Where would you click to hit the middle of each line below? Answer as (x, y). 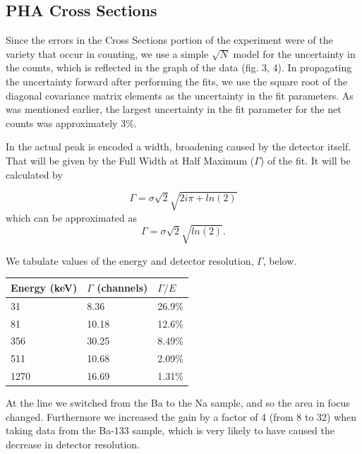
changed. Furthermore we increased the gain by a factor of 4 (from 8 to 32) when (181, 416)
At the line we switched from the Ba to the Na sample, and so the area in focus (178, 403)
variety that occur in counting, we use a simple (107, 53)
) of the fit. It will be (305, 160)
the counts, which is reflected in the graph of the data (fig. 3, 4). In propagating (179, 67)
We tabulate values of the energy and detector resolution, (130, 260)
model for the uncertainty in (294, 53)
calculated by (34, 174)
